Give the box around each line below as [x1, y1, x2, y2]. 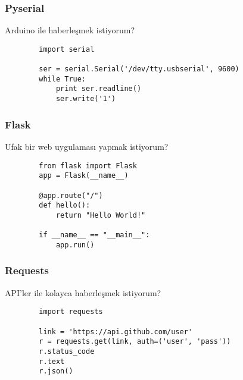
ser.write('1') [55, 95, 116, 103]
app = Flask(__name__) [39, 171, 129, 180]
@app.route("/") [39, 191, 103, 200]
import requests [39, 307, 103, 316]
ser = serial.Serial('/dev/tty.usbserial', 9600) [39, 65, 239, 74]
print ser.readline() [55, 84, 142, 93]
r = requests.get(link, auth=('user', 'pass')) [39, 337, 231, 346]
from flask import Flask [39, 161, 137, 170]
